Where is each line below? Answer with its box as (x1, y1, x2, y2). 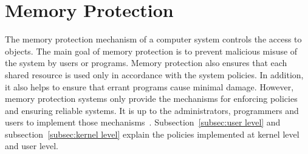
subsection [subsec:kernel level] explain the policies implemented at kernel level (5, 127, 299, 140)
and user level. (5, 139, 59, 152)
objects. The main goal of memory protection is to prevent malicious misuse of (5, 44, 298, 57)
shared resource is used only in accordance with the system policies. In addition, (5, 68, 304, 81)
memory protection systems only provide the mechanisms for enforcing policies (5, 92, 298, 105)
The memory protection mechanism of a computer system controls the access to (5, 33, 302, 45)
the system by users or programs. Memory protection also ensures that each (5, 56, 287, 69)
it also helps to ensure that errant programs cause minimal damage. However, (5, 80, 294, 93)
